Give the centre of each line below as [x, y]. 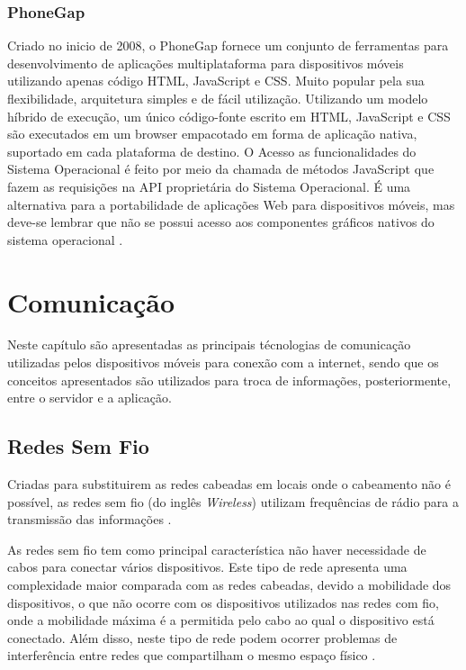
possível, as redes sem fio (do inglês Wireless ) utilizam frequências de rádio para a [233, 501]
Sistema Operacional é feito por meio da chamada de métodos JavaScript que [221, 169]
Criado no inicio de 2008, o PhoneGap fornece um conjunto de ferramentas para [228, 45]
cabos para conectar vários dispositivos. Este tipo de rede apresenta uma [207, 567]
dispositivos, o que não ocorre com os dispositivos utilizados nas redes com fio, [223, 602]
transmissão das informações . [90, 519]
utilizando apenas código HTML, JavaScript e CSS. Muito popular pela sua [216, 81]
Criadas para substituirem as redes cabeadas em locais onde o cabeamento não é [229, 484]
